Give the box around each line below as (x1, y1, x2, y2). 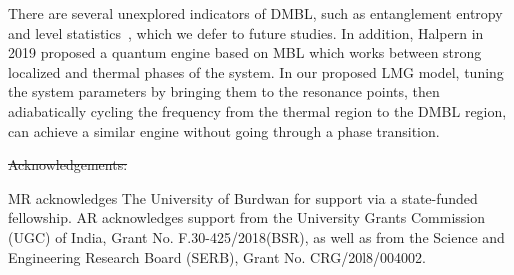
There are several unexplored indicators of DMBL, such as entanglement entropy (8, 3, 503, 23)
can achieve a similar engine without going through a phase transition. (8, 120, 440, 141)
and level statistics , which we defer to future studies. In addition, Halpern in (8, 22, 484, 43)
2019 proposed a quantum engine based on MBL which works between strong (8, 42, 482, 63)
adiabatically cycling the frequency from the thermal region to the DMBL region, (8, 100, 507, 121)
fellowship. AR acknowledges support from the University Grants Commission (8, 207, 485, 228)
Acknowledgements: (8, 154, 128, 175)
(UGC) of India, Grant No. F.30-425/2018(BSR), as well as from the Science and (8, 226, 505, 247)
